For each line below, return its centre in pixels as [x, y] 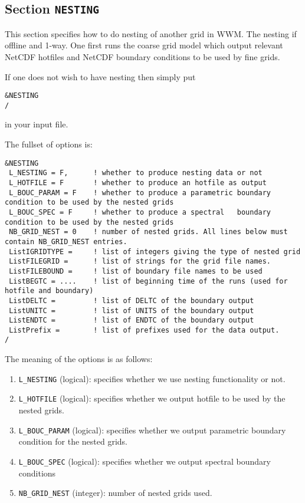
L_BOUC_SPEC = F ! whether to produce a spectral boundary [140, 212]
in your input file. [37, 124]
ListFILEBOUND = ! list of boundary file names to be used [136, 271]
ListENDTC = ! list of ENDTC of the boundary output [132, 320]
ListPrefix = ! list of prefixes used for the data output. [144, 330]
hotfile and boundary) [49, 291]
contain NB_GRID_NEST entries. [66, 241]
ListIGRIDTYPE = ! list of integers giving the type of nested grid [155, 251]
